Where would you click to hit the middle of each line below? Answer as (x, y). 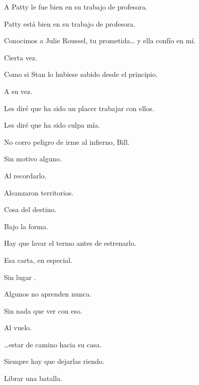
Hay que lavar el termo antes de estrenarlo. (70, 243)
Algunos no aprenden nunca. (48, 294)
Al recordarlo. (25, 175)
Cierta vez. (21, 57)
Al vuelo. (18, 327)
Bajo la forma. (26, 226)
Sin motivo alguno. (33, 159)
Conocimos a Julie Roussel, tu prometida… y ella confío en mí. (100, 40)
